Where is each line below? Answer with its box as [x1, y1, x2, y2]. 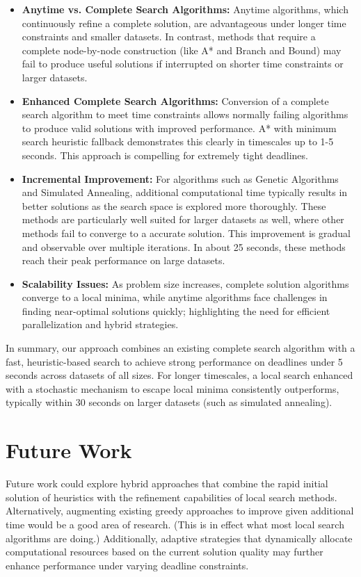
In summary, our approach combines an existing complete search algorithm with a [6, 341, 355, 355]
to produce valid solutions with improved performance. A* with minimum [22, 120, 337, 135]
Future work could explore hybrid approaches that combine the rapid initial [6, 476, 328, 491]
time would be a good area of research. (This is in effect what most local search [6, 517, 344, 531]
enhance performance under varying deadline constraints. [6, 558, 249, 572]
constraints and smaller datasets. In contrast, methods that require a [22, 29, 316, 44]
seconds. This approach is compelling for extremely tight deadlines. [22, 147, 308, 162]
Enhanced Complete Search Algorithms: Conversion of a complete [22, 93, 329, 108]
